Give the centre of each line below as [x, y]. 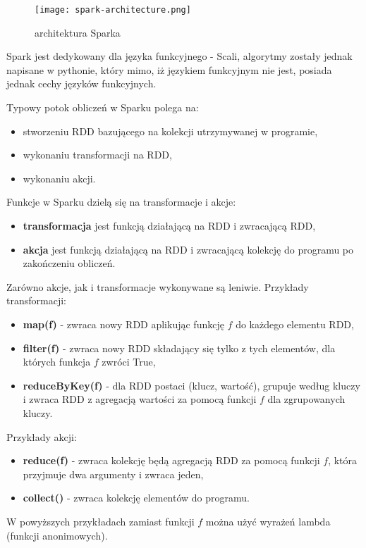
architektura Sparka [78, 32]
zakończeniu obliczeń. [69, 263]
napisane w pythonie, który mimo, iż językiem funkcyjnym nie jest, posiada [169, 69]
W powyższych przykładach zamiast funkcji [100, 521]
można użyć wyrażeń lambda [268, 521]
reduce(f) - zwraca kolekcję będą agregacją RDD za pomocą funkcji [171, 460]
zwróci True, [129, 362]
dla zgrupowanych [306, 399]
